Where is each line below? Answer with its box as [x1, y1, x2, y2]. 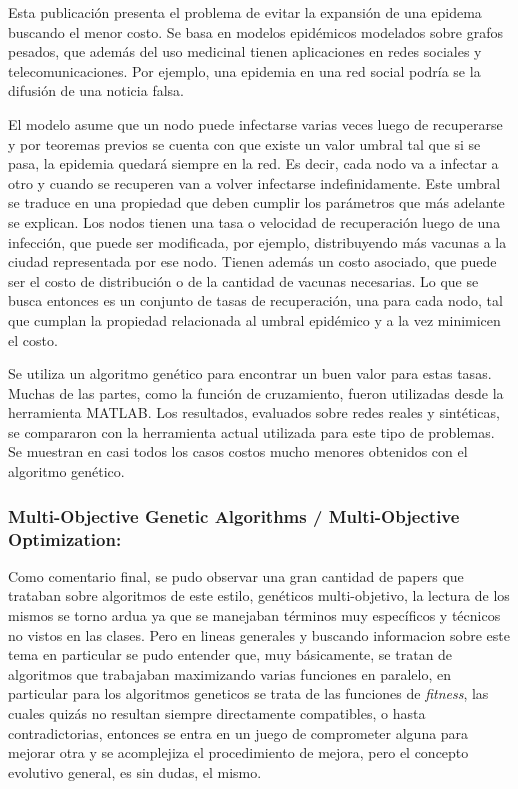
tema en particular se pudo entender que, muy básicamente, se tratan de [8, 644, 453, 665]
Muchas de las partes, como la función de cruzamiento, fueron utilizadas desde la [8, 382, 504, 403]
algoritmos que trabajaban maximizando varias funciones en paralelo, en [8, 663, 451, 684]
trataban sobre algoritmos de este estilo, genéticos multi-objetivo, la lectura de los [8, 585, 510, 606]
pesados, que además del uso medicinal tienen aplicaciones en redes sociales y [8, 41, 482, 62]
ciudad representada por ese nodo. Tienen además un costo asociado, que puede [8, 251, 497, 272]
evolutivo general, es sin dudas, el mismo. [8, 761, 262, 782]
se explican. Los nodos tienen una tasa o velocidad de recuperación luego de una [8, 211, 501, 232]
